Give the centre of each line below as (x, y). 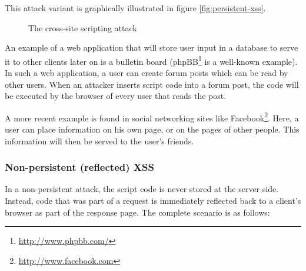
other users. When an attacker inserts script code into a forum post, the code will (152, 84)
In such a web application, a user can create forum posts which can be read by (147, 73)
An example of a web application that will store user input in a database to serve (152, 47)
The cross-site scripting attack (83, 27)
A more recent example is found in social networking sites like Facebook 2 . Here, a (152, 117)
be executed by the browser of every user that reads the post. (116, 96)
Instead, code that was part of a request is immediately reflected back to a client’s (153, 201)
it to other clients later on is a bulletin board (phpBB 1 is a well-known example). (151, 60)
